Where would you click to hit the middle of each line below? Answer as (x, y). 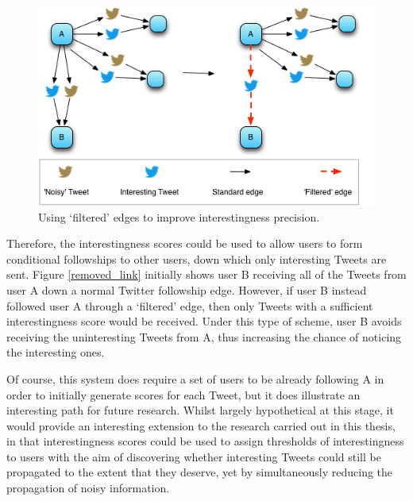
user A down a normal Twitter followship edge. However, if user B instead (187, 289)
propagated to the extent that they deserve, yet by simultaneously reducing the (200, 472)
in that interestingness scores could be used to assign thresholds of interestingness (205, 441)
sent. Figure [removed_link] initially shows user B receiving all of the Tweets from (206, 274)
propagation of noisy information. (88, 488)
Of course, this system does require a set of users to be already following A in (195, 378)
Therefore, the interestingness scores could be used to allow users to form (185, 243)
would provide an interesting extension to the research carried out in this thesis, (201, 425)
